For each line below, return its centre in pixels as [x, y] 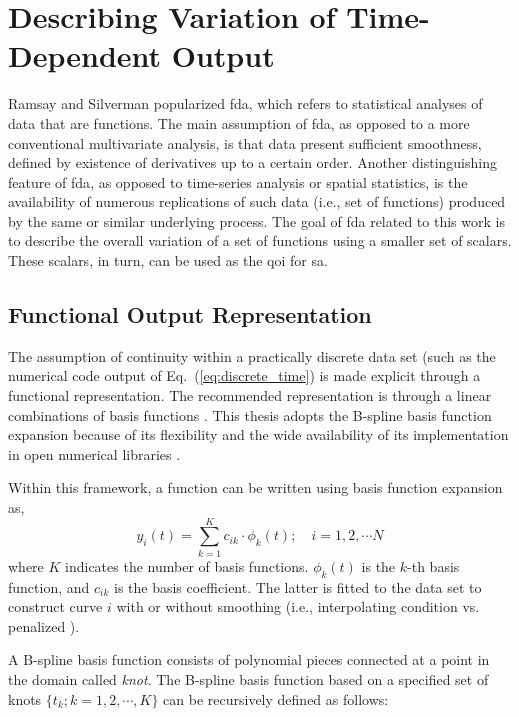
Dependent [85, 55]
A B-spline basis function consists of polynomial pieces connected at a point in [249, 659]
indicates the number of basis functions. [187, 565]
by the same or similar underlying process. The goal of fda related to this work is [256, 220]
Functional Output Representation [190, 314]
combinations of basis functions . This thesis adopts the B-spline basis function [250, 414]
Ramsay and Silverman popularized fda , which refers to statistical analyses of [245, 103]
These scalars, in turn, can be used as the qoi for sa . [168, 260]
